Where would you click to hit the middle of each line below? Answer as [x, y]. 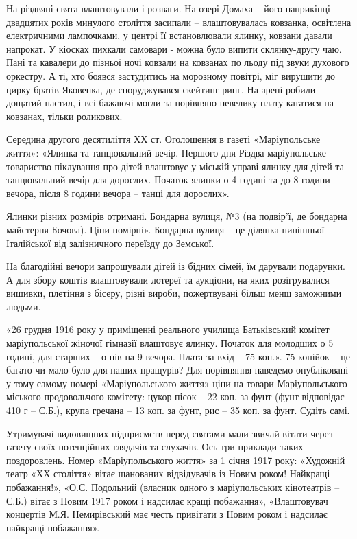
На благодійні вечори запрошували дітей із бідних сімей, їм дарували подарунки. [176, 266]
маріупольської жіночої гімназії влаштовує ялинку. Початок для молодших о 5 [170, 343]
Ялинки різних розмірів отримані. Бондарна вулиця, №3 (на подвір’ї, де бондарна [177, 216]
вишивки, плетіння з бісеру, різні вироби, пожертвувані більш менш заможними [174, 293]
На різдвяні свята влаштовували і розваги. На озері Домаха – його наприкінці [168, 8]
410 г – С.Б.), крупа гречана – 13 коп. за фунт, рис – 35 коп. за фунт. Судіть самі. [178, 410]
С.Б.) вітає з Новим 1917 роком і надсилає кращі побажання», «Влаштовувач [167, 500]
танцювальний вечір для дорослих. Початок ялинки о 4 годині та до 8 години [168, 180]
